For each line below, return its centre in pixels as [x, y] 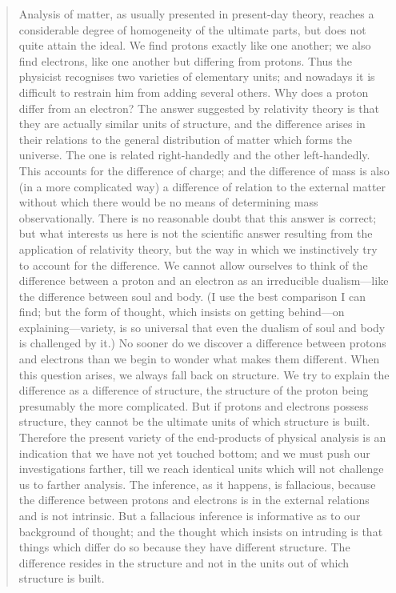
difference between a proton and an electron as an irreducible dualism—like [204, 280]
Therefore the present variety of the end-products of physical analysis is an [202, 437]
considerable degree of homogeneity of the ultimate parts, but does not [192, 29]
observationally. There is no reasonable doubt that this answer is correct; [198, 217]
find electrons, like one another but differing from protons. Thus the [185, 60]
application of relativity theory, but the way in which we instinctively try [198, 248]
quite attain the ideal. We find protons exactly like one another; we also [195, 45]
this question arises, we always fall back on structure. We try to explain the [204, 374]
